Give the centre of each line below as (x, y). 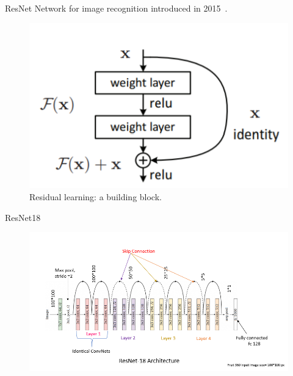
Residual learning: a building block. (96, 197)
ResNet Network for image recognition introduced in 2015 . (116, 8)
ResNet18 (23, 217)
